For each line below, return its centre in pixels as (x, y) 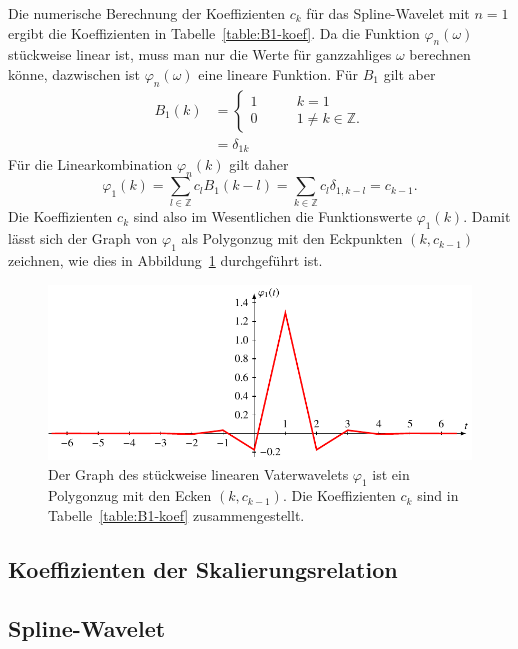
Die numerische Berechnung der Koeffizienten (147, 13)
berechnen (440, 54)
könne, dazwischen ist (74, 73)
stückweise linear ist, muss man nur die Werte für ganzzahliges (200, 54)
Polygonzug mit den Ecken (130, 495)
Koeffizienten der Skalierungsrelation (203, 568)
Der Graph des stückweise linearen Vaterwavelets (198, 473)
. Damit (487, 216)
